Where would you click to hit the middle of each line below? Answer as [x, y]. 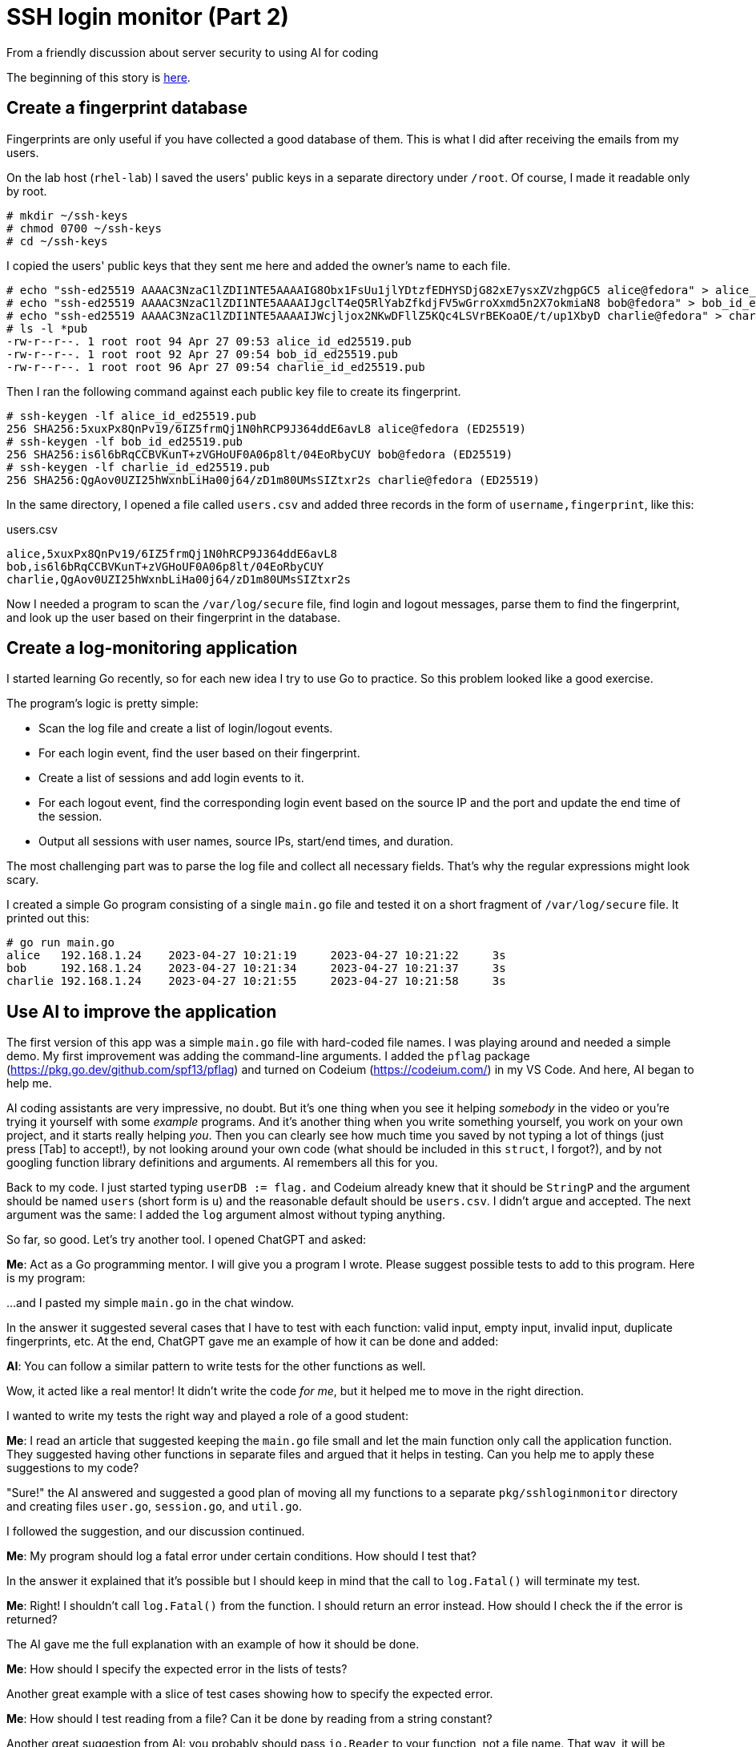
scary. [23, 880]
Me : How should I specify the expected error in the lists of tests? [177, 1669]
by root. [27, 191]
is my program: [46, 1278]
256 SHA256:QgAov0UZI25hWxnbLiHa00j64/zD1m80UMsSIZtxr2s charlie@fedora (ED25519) [273, 480]
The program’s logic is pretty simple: [103, 704]
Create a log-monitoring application [152, 648]
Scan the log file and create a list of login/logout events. [186, 728]
